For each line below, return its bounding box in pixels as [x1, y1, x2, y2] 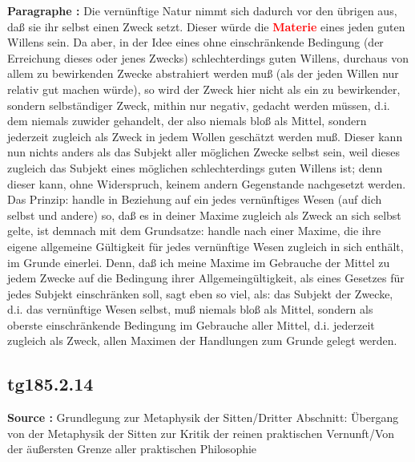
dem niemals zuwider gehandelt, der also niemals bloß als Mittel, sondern [7, 112, 367, 129]
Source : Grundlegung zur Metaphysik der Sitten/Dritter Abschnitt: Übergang [7, 409, 399, 426]
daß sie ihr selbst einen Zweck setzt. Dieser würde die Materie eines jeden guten [7, 18, 405, 34]
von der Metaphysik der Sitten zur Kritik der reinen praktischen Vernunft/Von [7, 424, 395, 441]
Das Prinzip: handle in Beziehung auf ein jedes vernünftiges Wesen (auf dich [7, 191, 382, 208]
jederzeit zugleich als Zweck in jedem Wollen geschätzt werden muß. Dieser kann [7, 128, 403, 144]
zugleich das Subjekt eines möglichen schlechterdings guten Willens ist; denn [7, 159, 383, 176]
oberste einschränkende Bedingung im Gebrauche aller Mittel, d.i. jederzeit [7, 316, 375, 333]
